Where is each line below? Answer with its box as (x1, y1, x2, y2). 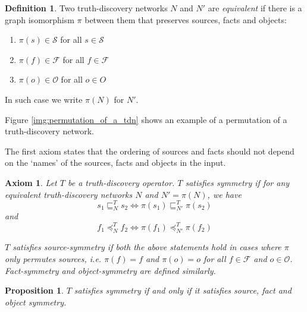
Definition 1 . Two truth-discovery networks (5, 2, 168, 14)
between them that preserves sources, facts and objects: (84, 13, 287, 26)
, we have (207, 188, 242, 200)
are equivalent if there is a (208, 2, 302, 14)
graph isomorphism (5, 13, 74, 26)
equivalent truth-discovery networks (5, 188, 133, 200)
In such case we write (5, 93, 83, 105)
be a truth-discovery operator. (67, 176, 175, 188)
